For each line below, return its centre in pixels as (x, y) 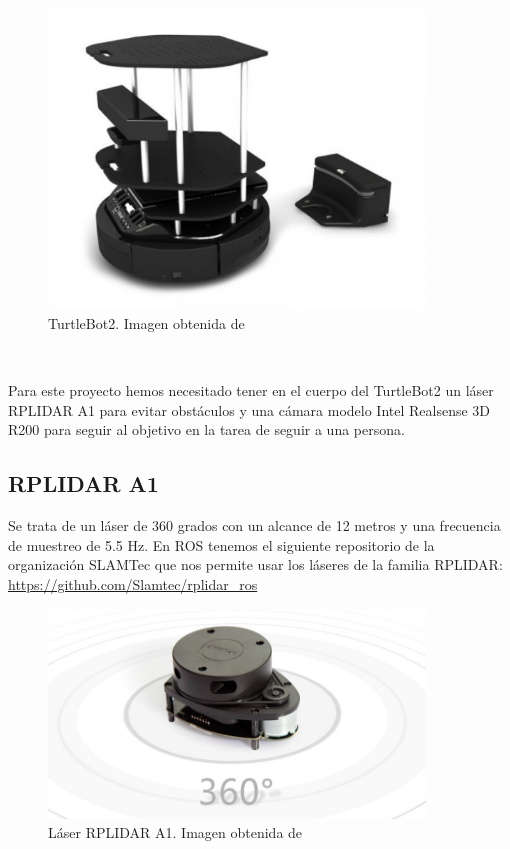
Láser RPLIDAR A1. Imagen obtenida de (175, 832)
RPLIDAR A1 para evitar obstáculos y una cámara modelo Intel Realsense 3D (249, 409)
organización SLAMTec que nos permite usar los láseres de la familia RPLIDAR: (255, 564)
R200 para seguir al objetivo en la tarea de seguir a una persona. (206, 429)
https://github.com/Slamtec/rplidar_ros (133, 584)
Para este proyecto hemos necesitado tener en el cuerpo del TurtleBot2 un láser (251, 390)
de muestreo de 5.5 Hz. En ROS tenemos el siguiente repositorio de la (221, 544)
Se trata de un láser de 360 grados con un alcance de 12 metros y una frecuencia (254, 525)
